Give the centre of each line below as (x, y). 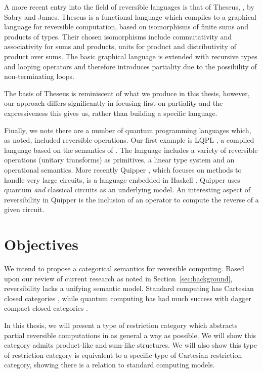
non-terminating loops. (39, 76)
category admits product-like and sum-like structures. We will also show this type (131, 345)
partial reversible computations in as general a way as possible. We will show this (130, 335)
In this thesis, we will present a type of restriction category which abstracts (121, 325)
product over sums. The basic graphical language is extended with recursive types (131, 56)
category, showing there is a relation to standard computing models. (109, 365)
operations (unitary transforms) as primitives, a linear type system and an (119, 160)
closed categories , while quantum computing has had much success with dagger (128, 298)
